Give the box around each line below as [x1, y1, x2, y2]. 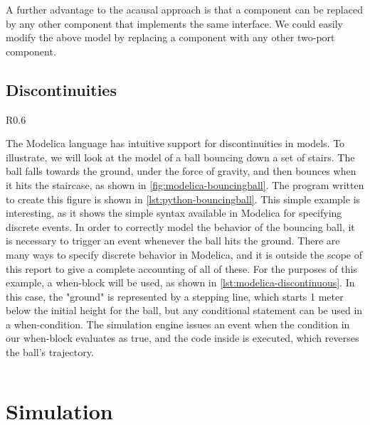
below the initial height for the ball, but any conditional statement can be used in [6, 303, 363, 318]
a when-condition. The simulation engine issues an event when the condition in [6, 316, 350, 331]
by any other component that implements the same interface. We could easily [6, 16, 343, 31]
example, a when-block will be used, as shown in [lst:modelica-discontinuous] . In [6, 275, 355, 290]
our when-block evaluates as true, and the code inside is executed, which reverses [6, 330, 359, 345]
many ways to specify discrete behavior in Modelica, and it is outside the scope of [6, 247, 363, 262]
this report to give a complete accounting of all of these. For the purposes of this [6, 261, 357, 276]
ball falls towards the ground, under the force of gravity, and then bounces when [6, 163, 356, 178]
